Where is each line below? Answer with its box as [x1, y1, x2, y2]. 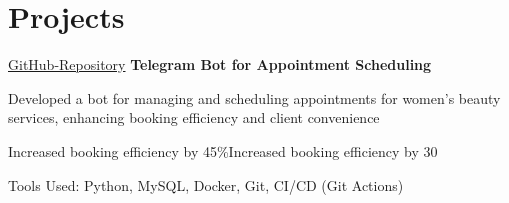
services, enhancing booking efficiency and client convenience [8, 107, 380, 128]
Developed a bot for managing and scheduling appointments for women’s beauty [8, 87, 501, 108]
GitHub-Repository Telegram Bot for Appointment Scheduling [8, 54, 432, 75]
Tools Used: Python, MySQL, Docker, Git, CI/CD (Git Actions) [8, 174, 404, 195]
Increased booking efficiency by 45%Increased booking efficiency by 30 [8, 140, 438, 161]
